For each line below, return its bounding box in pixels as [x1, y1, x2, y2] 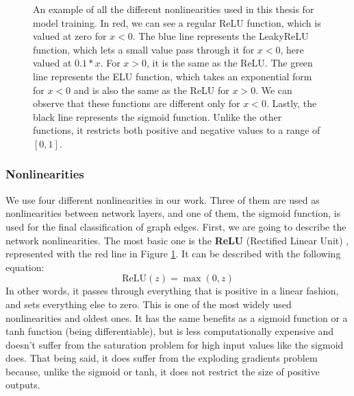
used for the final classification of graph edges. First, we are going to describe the [5, 219, 346, 233]
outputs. [5, 377, 40, 392]
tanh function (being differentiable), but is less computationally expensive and [5, 324, 334, 338]
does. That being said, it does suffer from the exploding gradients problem [5, 351, 318, 365]
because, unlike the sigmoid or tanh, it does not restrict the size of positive [5, 364, 320, 378]
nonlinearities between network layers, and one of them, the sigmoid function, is [5, 206, 341, 220]
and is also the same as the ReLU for [73, 82, 229, 97]
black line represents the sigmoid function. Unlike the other [33, 109, 282, 124]
